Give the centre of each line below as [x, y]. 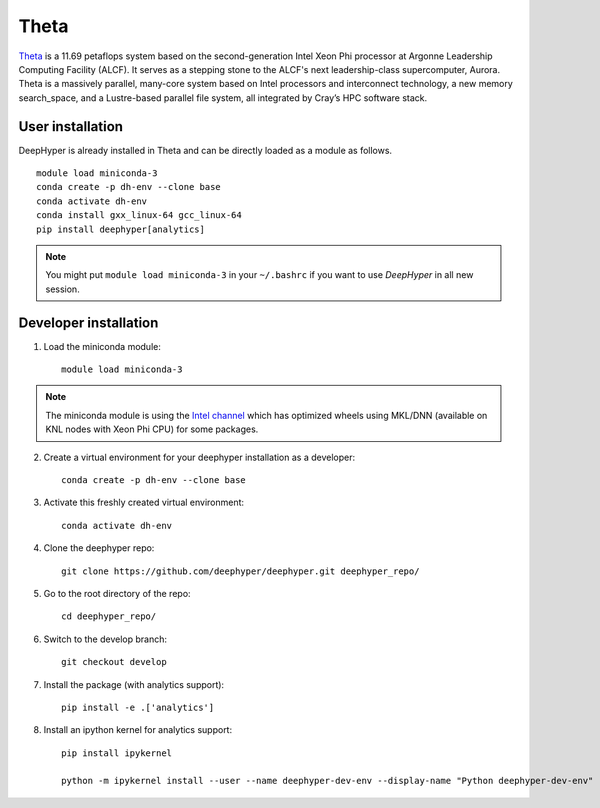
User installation [71, 126]
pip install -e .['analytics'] [138, 707]
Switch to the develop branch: [105, 639]
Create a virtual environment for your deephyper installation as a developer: [199, 457]
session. [62, 289]
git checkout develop [114, 662]
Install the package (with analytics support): [134, 684]
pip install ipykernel [117, 753]
